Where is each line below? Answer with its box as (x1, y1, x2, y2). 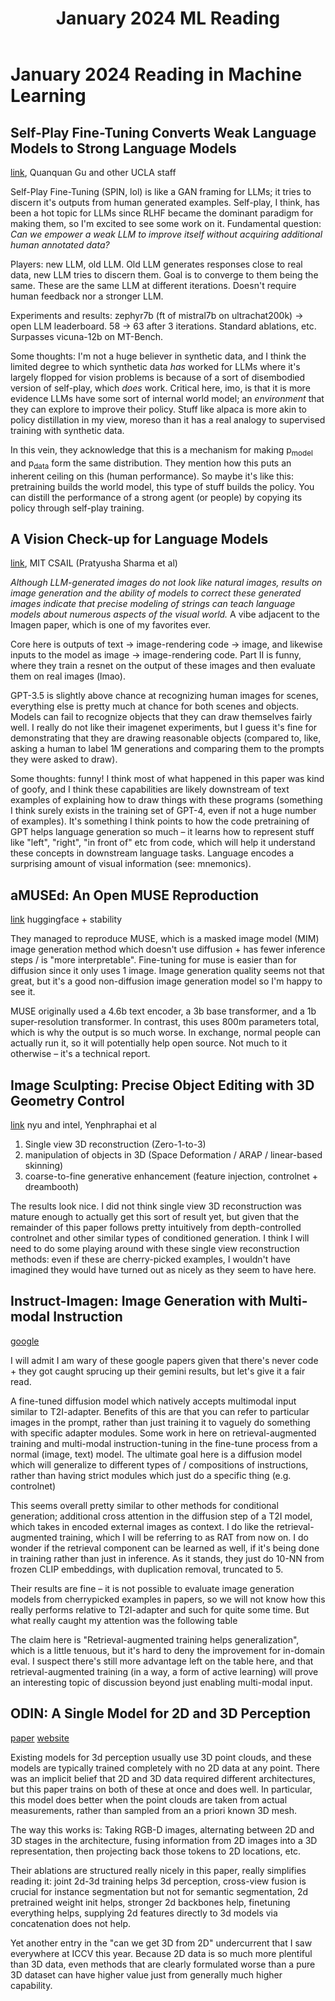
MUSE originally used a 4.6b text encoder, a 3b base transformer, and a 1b (10, 1005, 317, 1017)
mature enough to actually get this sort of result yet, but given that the (10, 1211, 300, 1223)
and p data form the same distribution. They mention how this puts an (10, 457, 292, 471)
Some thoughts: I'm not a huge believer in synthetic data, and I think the (10, 350, 307, 362)
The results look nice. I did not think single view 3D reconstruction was (10, 1200, 302, 1212)
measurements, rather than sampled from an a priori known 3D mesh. (10, 1804, 297, 1816)
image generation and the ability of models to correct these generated (10, 587, 302, 599)
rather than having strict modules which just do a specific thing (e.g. (10, 1469, 292, 1481)
